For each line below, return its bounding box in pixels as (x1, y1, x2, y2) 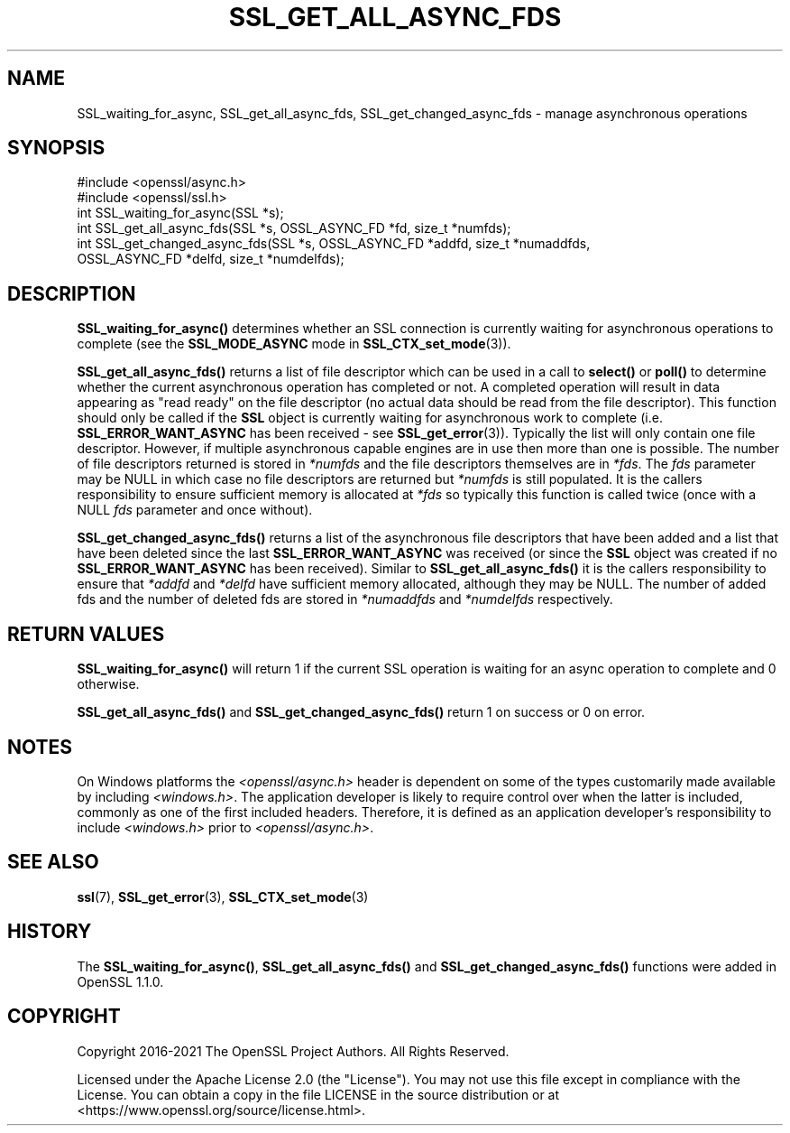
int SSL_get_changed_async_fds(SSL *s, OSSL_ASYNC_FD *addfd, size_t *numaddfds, (77, 236, 591, 252)
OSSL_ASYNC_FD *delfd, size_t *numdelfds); (77, 251, 344, 267)
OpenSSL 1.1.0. (77, 973, 164, 989)
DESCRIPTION (7, 282, 136, 305)
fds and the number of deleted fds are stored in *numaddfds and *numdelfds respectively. (77, 591, 613, 608)
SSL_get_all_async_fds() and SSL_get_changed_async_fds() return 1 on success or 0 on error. (77, 704, 646, 720)
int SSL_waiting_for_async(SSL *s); (77, 205, 284, 221)
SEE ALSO (7, 850, 99, 874)
